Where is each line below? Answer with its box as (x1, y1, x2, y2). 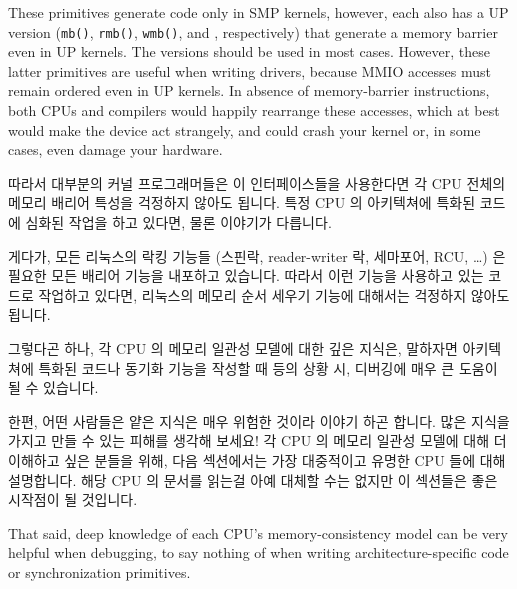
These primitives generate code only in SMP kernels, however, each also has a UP (8, 2, 509, 22)
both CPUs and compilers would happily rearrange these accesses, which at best (8, 100, 500, 121)
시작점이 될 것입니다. (8, 489, 138, 510)
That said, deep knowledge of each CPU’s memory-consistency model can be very (8, 522, 508, 543)
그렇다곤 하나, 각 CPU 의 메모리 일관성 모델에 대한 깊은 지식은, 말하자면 (8, 337, 458, 358)
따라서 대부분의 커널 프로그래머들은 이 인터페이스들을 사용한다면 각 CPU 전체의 (8, 172, 506, 193)
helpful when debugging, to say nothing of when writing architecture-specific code (8, 542, 509, 563)
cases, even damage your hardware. (8, 139, 223, 160)
